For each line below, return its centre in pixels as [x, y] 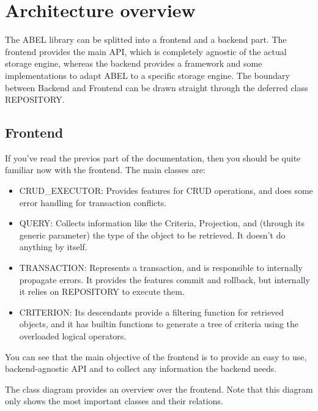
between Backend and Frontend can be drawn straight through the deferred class [157, 87]
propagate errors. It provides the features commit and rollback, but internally [165, 279]
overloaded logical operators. [73, 336]
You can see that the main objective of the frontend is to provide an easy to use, [156, 356]
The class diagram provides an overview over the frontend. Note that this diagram [159, 389]
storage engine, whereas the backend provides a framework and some [134, 63]
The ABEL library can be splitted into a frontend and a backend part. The [146, 39]
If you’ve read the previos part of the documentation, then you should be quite [153, 157]
